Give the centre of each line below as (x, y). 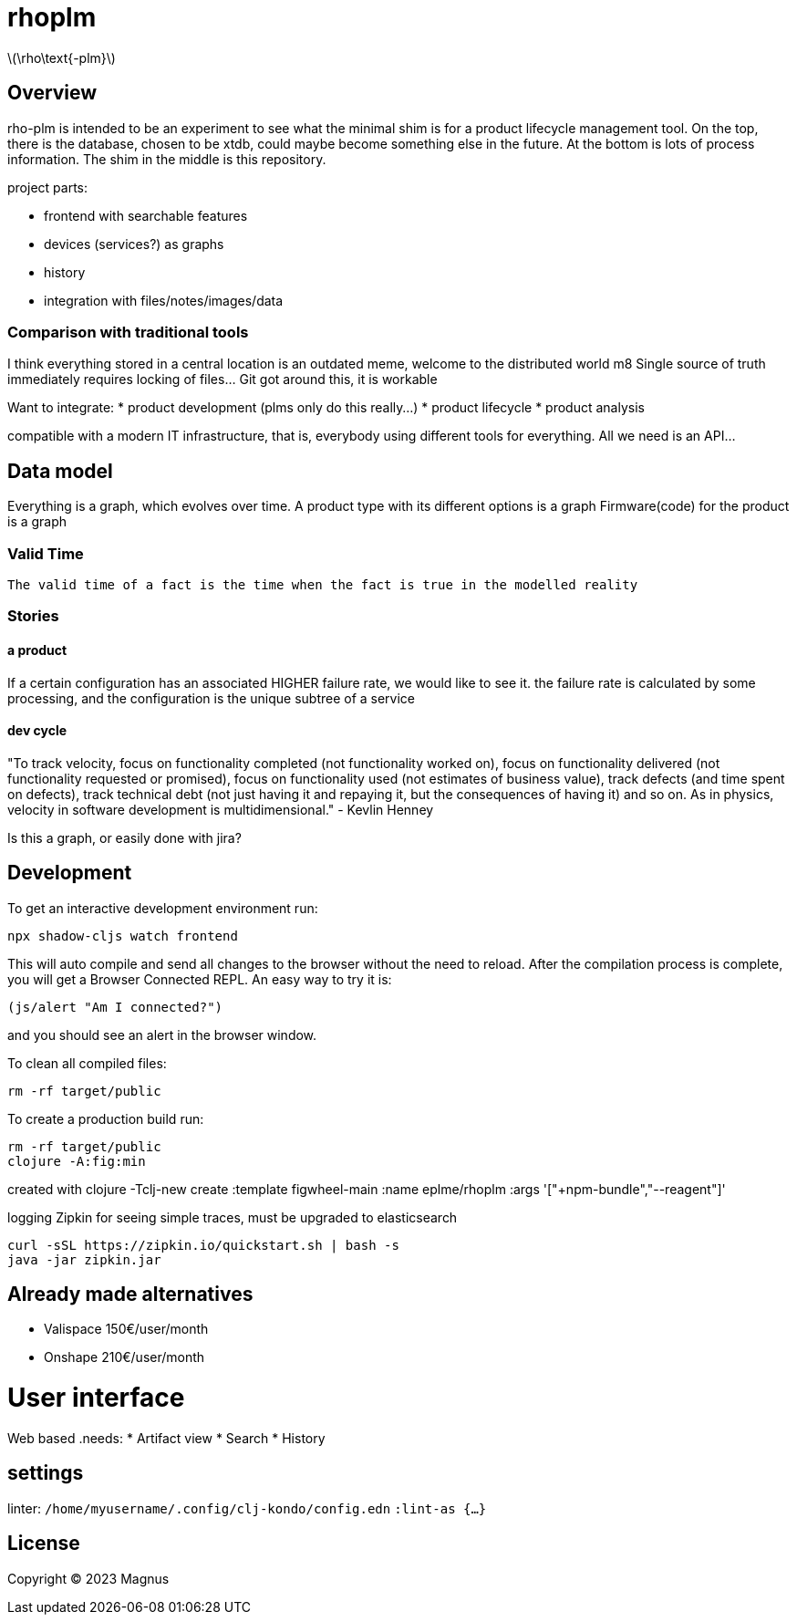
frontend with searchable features (146, 215)
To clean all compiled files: (87, 1063)
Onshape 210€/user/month (124, 1357)
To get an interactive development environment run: (163, 908)
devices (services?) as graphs (134, 244)
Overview (52, 93)
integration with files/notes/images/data (164, 300)
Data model (60, 471)
